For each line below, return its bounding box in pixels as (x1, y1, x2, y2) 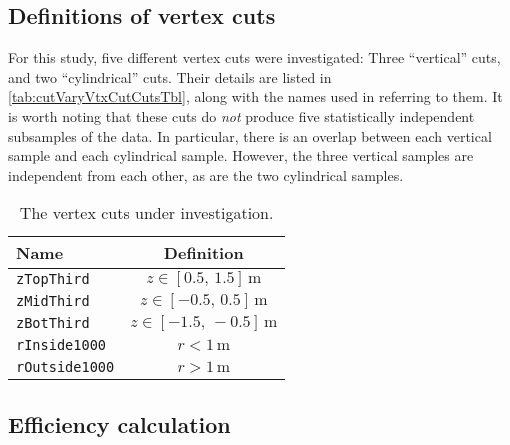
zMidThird (16, 293, 90, 310)
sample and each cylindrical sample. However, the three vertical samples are (8, 145, 474, 166)
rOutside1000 (16, 359, 115, 376)
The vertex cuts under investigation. (19, 201, 274, 225)
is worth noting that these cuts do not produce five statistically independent (8, 105, 475, 126)
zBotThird (16, 315, 90, 332)
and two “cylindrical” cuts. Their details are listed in (8, 66, 332, 87)
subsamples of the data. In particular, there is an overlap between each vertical (8, 125, 492, 146)
